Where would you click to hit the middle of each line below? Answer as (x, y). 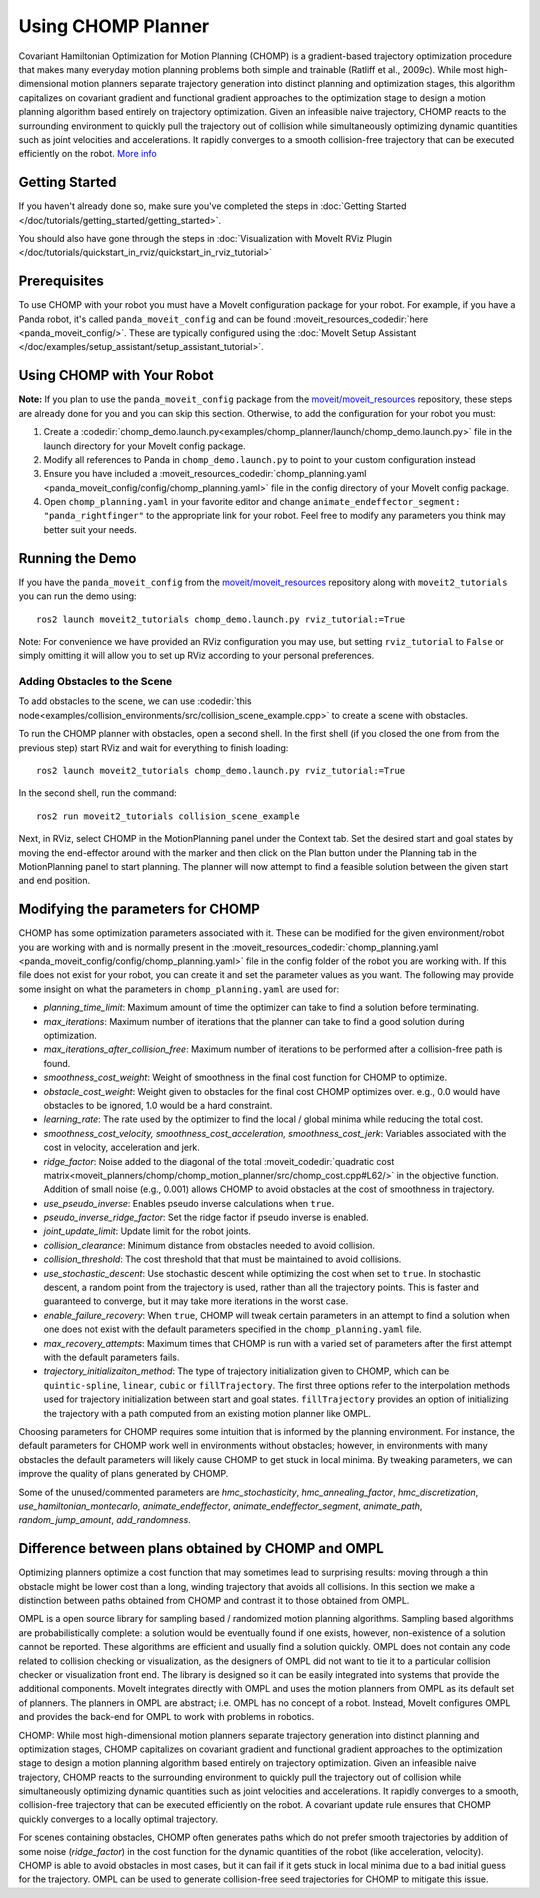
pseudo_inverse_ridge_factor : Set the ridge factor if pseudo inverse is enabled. (206, 1217)
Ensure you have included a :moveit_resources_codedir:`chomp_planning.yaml (205, 474)
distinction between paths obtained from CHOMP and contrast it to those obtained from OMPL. (214, 1600)
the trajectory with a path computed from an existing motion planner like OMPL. (207, 1413)
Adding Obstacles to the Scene (95, 682)
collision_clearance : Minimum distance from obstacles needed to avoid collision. (209, 1245)
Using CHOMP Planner (114, 26)
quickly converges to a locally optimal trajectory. (118, 1819)
